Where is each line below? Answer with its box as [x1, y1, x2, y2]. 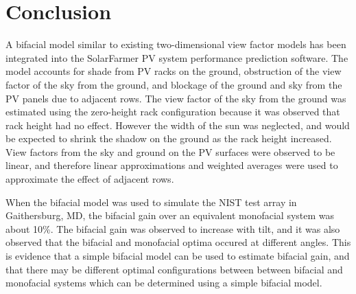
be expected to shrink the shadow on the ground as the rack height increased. [5, 131, 332, 146]
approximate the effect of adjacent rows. [5, 172, 174, 186]
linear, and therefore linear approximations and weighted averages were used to [5, 158, 338, 172]
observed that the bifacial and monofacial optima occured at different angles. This [5, 235, 351, 249]
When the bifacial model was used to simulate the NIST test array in [5, 194, 297, 209]
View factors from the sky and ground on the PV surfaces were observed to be [5, 144, 335, 159]
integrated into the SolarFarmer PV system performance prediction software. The [5, 50, 348, 65]
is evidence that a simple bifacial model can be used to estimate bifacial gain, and [5, 249, 350, 263]
